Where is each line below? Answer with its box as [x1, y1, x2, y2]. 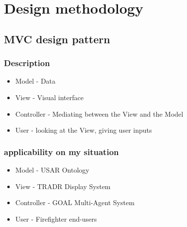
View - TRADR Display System [15, 181, 111, 191]
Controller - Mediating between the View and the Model [15, 108, 184, 119]
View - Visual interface [15, 92, 84, 102]
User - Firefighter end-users [15, 213, 97, 224]
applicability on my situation [4, 145, 119, 157]
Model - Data [15, 76, 56, 86]
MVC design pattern [4, 31, 110, 46]
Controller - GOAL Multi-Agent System [15, 197, 135, 208]
